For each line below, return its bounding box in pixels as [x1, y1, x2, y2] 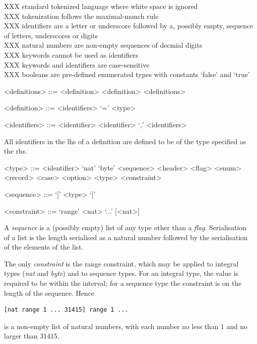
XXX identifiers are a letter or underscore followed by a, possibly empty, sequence [4, 20, 253, 31]
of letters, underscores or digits [4, 30, 98, 40]
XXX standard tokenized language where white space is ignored [4, 1, 198, 11]
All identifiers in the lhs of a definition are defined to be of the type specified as [4, 136, 246, 146]
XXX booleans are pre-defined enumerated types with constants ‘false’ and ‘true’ [4, 69, 250, 80]
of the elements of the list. [4, 242, 83, 252]
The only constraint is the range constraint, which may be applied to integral [4, 258, 239, 268]
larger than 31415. [4, 331, 60, 341]
